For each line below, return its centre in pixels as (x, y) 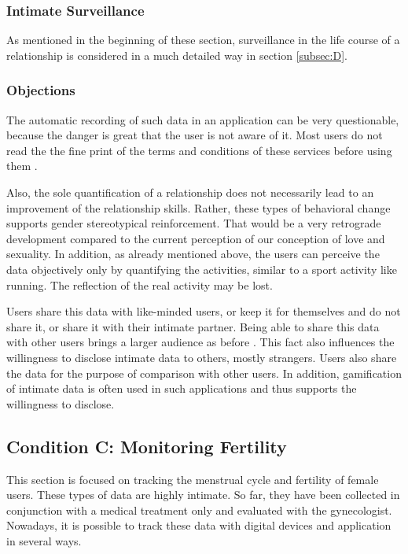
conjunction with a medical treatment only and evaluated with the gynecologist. (199, 510)
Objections (41, 90)
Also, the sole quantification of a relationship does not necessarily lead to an (190, 192)
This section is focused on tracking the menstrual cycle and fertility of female (193, 479)
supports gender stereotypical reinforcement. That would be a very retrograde (194, 223)
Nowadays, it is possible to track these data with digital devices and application (199, 525)
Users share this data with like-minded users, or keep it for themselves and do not (204, 311)
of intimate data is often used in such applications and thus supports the (182, 388)
